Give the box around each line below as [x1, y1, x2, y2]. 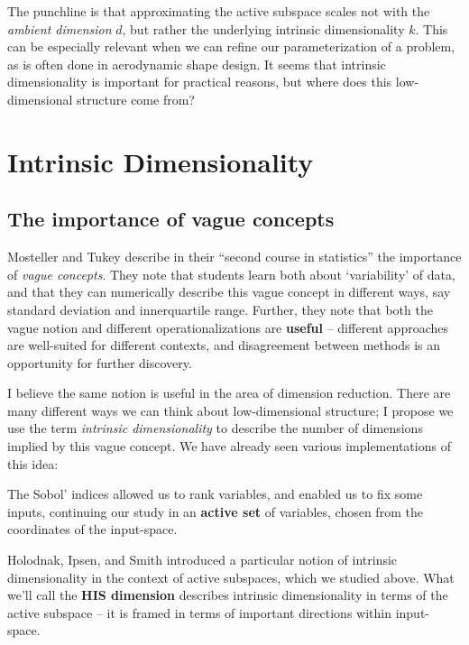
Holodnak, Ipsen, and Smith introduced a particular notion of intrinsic [7, 550, 398, 569]
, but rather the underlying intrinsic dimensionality [122, 19, 405, 38]
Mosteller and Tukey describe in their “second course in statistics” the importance [7, 247, 462, 266]
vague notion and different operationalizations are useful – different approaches [7, 318, 448, 336]
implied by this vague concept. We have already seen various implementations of [7, 437, 451, 456]
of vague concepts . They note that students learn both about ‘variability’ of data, [7, 264, 455, 283]
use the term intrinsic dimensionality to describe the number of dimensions [7, 419, 423, 438]
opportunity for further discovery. [7, 353, 192, 372]
